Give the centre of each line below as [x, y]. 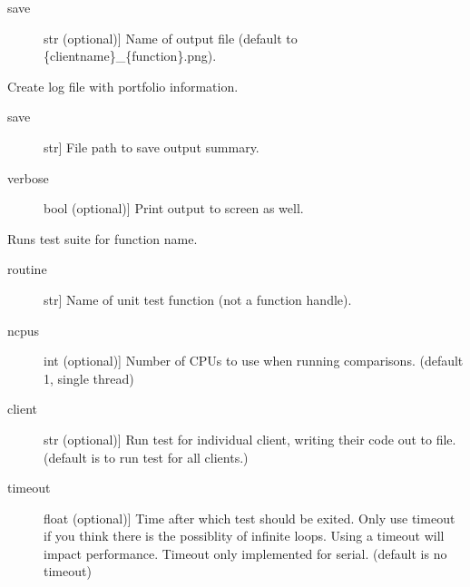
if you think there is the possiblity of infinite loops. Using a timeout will [244, 536]
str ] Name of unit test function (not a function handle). [198, 299]
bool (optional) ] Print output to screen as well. [174, 208]
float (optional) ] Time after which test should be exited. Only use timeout [250, 518]
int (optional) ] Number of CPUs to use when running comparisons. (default [254, 361]
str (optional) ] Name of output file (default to [171, 38]
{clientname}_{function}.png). [130, 56]
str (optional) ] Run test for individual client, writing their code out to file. [250, 439]
